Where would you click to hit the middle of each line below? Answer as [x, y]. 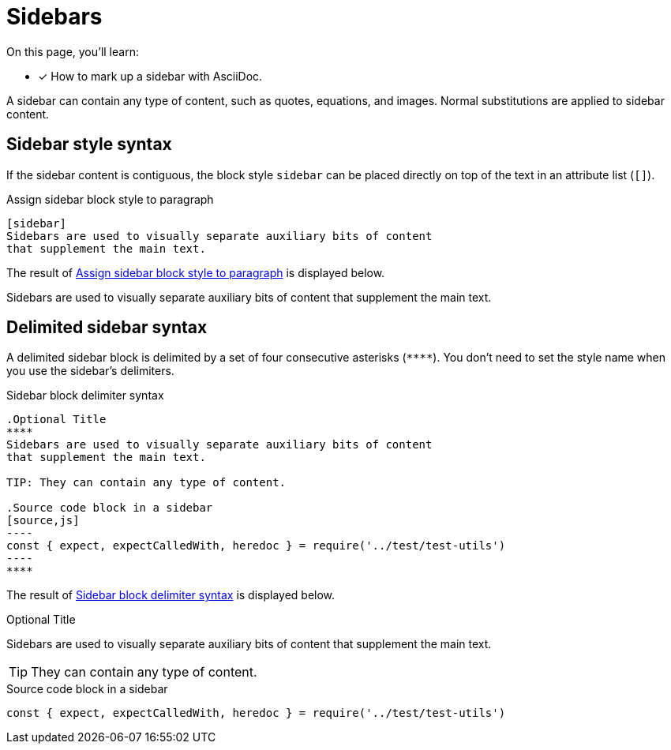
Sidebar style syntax [89, 144]
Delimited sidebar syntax [107, 328]
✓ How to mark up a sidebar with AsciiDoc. [150, 76]
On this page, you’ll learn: [73, 51]
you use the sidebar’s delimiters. [90, 371]
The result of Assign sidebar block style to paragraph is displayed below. [196, 272]
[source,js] [43, 521]
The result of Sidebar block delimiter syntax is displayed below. [171, 595]
